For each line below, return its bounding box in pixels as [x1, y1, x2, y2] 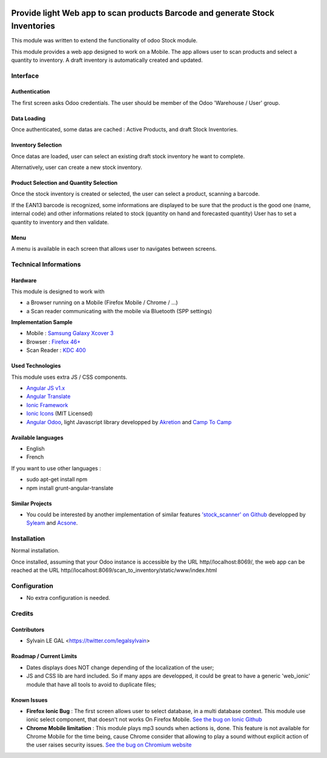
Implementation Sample [11, 319, 73, 326]
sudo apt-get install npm [26, 476, 88, 483]
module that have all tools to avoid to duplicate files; [26, 680, 156, 688]
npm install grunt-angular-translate [26, 484, 114, 491]
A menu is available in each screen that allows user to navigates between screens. [11, 245, 217, 252]
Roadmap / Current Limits [11, 653, 78, 660]
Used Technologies [11, 362, 61, 370]
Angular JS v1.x [26, 385, 65, 392]
